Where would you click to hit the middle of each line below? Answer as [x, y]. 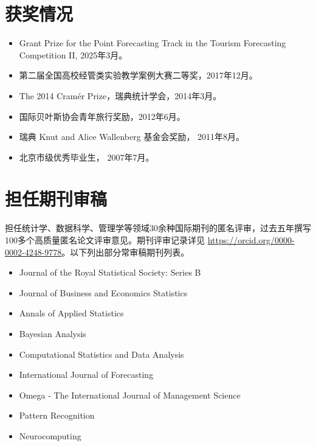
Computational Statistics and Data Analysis [101, 354]
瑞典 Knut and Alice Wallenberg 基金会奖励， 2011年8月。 [132, 137]
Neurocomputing [50, 435]
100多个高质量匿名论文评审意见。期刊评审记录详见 [105, 240]
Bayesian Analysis [53, 333]
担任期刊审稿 [56, 199]
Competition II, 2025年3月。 [73, 54]
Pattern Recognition [57, 415]
